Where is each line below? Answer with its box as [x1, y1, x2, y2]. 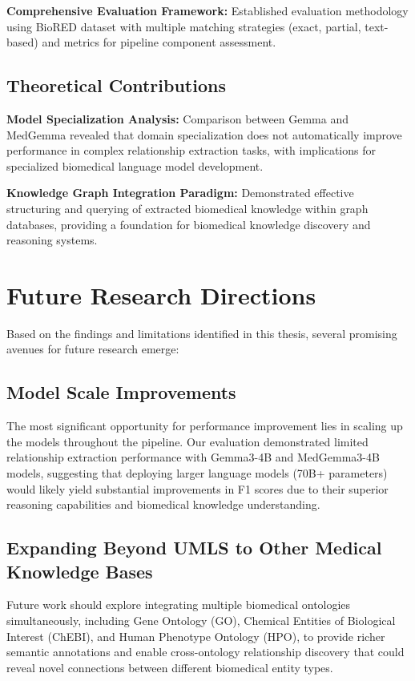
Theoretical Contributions [6, 73, 226, 98]
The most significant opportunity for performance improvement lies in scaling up [6, 417, 403, 434]
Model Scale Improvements [6, 380, 236, 405]
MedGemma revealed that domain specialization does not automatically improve [6, 126, 402, 143]
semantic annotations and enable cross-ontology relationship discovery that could [6, 643, 405, 660]
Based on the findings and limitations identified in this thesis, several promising [6, 324, 397, 341]
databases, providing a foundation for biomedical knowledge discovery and [6, 216, 371, 232]
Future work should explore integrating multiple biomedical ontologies [6, 596, 351, 613]
